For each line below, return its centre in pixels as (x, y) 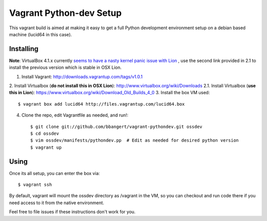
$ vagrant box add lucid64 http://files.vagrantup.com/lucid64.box (101, 104)
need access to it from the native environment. (57, 203)
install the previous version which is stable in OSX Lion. (66, 67)
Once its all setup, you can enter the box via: (54, 173)
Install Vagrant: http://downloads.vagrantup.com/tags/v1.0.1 (82, 76)
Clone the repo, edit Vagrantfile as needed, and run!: (75, 115)
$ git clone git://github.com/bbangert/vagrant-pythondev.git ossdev (116, 127)
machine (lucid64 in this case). (41, 34)
